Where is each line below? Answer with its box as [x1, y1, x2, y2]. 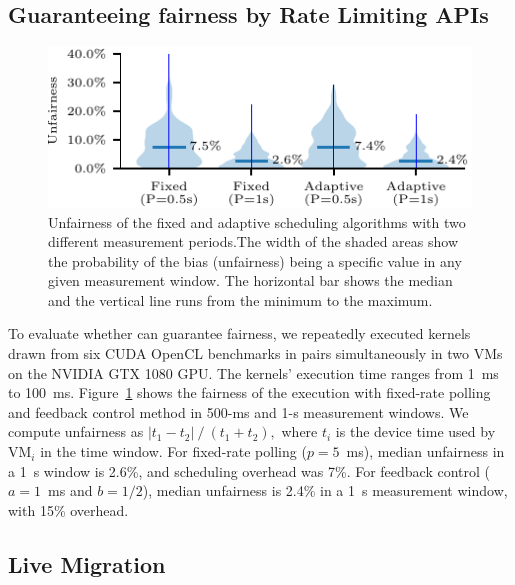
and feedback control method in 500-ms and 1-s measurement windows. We [8, 401, 469, 422]
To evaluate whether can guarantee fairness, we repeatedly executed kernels [8, 323, 471, 344]
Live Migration [8, 548, 166, 579]
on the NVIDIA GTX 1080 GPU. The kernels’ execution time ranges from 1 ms [8, 362, 499, 383]
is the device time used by [335, 421, 496, 442]
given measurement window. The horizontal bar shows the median [48, 270, 453, 291]
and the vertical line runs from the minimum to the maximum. [48, 289, 433, 310]
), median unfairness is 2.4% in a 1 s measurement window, [142, 480, 508, 501]
